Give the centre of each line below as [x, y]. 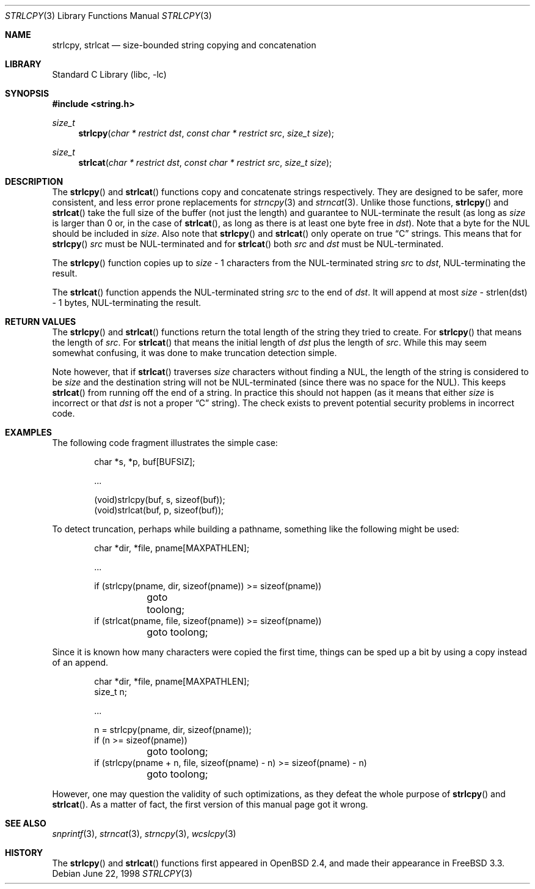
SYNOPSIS [27, 93]
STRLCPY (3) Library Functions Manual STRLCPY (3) [108, 16]
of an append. [80, 662]
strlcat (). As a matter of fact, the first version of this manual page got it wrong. [210, 804]
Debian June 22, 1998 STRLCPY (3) [122, 873]
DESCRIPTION [34, 181]
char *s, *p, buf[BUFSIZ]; [145, 462]
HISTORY [24, 853]
